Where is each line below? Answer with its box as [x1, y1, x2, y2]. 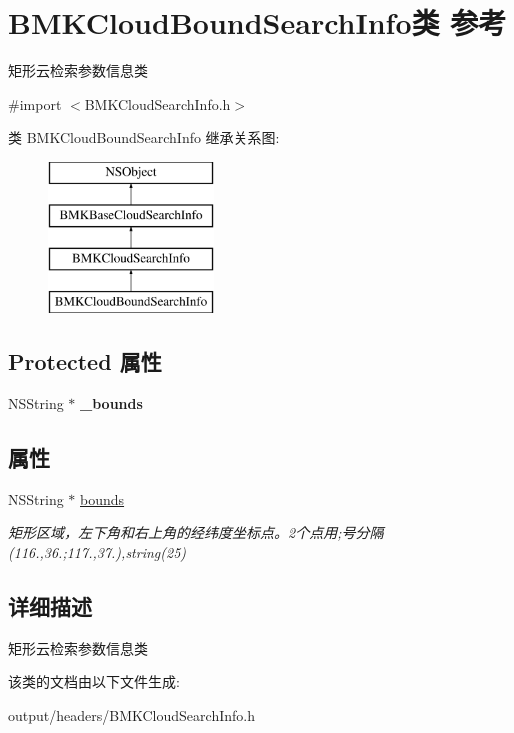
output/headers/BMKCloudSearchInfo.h [8, 704, 255, 725]
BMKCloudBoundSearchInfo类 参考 [8, 2, 507, 43]
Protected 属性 [8, 346, 162, 377]
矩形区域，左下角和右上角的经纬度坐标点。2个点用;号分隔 [8, 522, 384, 543]
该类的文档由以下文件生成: [8, 671, 180, 692]
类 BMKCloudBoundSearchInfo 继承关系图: [8, 127, 280, 148]
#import [8, 93, 62, 114]
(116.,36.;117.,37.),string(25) [8, 541, 187, 562]
